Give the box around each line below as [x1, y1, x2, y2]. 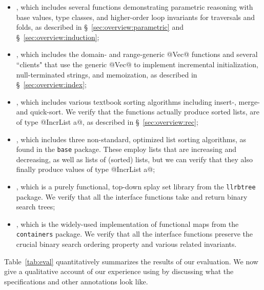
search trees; [16, 201, 55, 212]
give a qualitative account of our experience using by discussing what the [4, 266, 234, 277]
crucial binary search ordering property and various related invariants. [16, 239, 237, 249]
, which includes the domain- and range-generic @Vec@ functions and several [16, 49, 258, 60]
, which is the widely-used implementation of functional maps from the [16, 218, 239, 229]
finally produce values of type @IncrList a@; [16, 164, 155, 175]
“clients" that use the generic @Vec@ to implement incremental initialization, [16, 59, 258, 69]
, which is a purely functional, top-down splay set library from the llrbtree [16, 181, 256, 191]
